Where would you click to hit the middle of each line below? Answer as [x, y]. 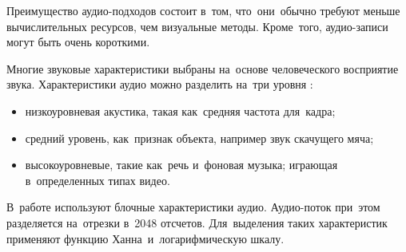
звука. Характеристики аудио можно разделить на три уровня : [160, 84]
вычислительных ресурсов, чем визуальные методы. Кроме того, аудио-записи [197, 26]
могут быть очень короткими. [78, 42]
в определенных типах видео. [98, 180]
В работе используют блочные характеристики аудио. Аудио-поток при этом [193, 207]
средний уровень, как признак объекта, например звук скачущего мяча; [199, 138]
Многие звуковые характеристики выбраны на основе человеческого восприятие [203, 68]
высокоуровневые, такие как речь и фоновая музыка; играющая [181, 165]
